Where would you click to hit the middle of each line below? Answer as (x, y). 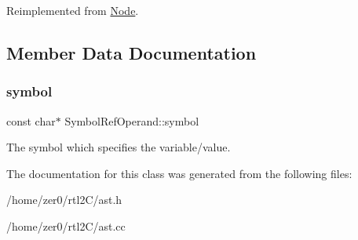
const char (31, 120)
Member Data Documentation (132, 52)
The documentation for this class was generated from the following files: (179, 173)
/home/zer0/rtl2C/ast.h (64, 200)
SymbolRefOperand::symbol (132, 120)
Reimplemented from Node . (73, 10)
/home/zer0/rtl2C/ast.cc (66, 225)
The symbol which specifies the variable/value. (119, 147)
